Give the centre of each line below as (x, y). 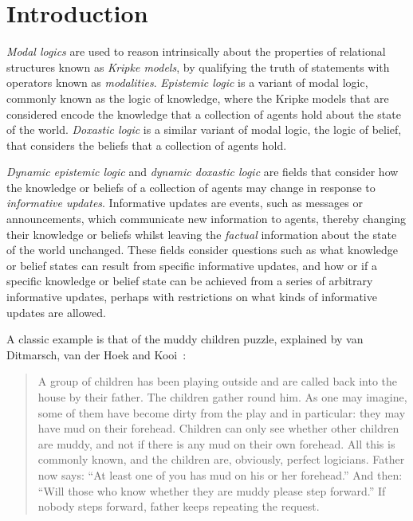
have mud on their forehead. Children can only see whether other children (218, 428)
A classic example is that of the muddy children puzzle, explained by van (185, 339)
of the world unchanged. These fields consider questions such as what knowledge (202, 250)
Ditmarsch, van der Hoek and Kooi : (96, 354)
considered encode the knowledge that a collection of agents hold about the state (204, 114)
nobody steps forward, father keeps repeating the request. (179, 506)
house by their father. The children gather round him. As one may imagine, (222, 397)
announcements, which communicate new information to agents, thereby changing (206, 219)
